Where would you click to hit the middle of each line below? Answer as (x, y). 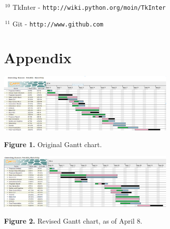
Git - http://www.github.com (58, 23)
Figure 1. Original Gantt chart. (53, 144)
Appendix (38, 57)
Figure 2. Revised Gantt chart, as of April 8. (73, 221)
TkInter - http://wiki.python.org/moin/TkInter (89, 7)
